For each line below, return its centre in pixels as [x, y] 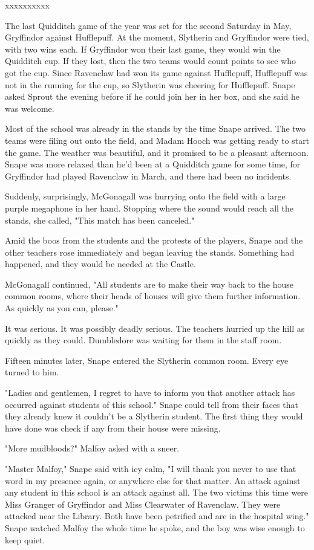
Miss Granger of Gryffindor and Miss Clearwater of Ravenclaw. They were [143, 504]
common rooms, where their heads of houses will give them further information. [153, 296]
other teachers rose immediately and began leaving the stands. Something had [150, 252]
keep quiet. [25, 539]
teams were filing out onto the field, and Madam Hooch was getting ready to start [157, 140]
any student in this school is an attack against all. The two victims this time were [157, 492]
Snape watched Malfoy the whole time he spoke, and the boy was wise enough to [155, 527]
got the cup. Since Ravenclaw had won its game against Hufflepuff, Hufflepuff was [156, 72]
